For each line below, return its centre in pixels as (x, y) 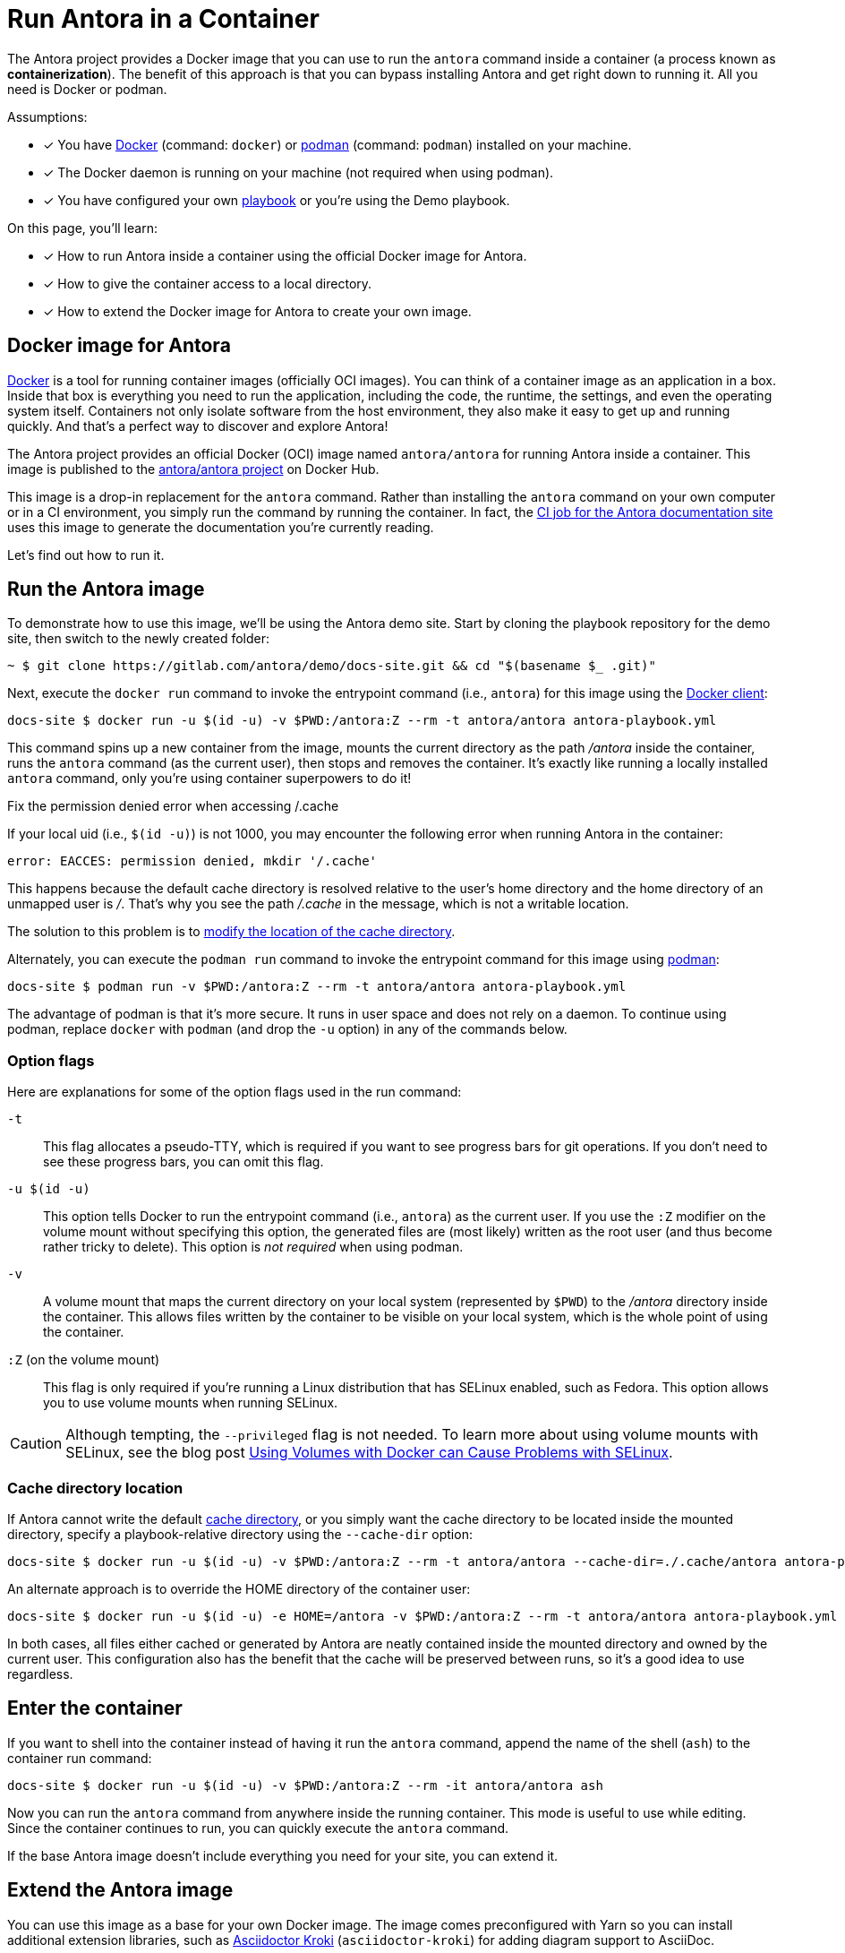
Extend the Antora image (120, 1890)
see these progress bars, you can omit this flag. (184, 1162)
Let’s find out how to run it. (86, 555)
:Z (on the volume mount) (84, 1360)
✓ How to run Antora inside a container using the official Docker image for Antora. (285, 255)
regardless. (40, 1673)
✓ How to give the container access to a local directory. (208, 283)
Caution (36, 1444)
